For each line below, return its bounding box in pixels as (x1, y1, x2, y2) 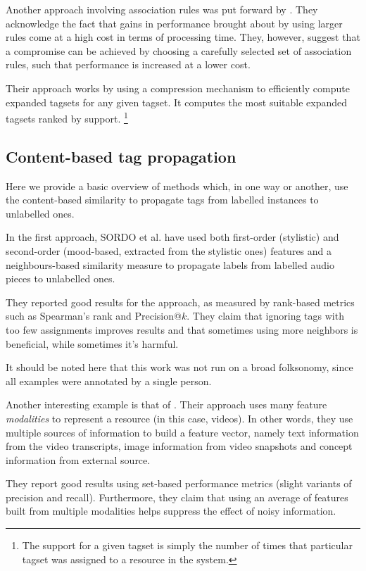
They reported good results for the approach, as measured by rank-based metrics (6, 294, 355, 309)
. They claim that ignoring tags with (187, 308, 344, 323)
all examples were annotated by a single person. (6, 373, 212, 388)
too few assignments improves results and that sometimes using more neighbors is (6, 322, 358, 337)
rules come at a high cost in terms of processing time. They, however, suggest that (6, 30, 360, 44)
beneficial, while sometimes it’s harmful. (6, 336, 179, 351)
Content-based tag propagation (6, 145, 236, 167)
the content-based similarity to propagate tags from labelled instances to (6, 192, 319, 207)
